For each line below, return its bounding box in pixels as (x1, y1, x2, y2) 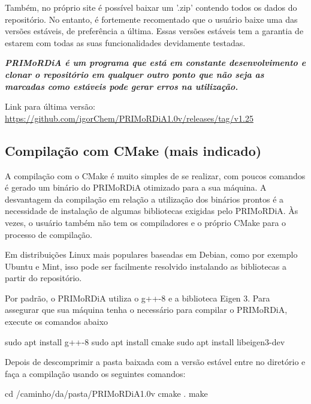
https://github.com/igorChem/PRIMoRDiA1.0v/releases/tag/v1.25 (5, 111, 253, 124)
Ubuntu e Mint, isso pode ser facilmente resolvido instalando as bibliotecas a (5, 260, 287, 272)
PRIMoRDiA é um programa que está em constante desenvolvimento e (5, 56, 306, 69)
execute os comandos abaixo (5, 315, 108, 328)
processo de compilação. (5, 228, 93, 240)
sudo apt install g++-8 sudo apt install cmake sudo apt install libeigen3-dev (5, 335, 285, 348)
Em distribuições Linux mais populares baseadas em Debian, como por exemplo (5, 248, 298, 261)
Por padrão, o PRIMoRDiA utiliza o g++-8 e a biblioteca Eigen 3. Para (5, 291, 270, 304)
